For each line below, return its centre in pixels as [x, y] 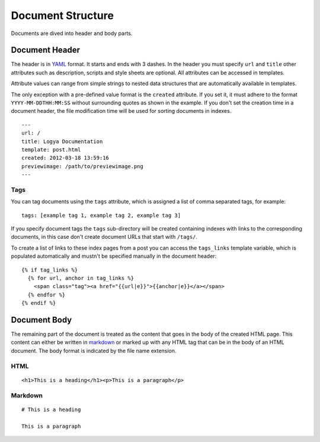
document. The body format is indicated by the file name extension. [94, 351]
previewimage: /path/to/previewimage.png [82, 166]
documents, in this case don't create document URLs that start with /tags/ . [104, 237]
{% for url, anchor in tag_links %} [81, 278]
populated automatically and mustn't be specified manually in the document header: [114, 256]
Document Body [41, 320]
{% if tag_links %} [50, 270]
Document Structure [62, 15]
